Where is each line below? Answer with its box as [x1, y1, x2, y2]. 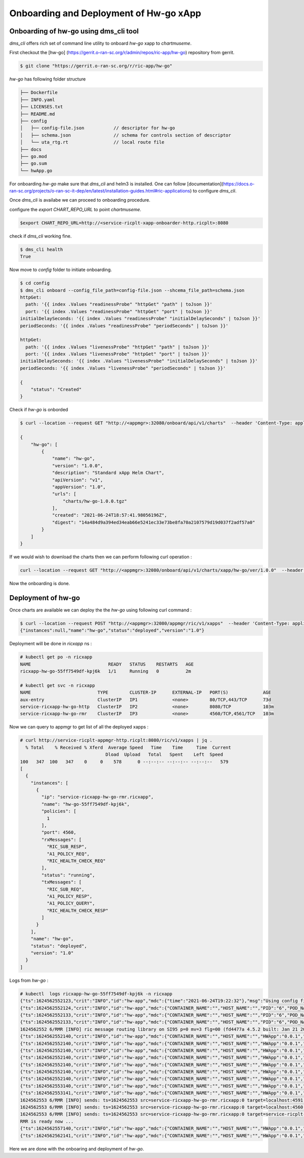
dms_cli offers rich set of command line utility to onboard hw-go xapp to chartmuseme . [9, 41, 192, 47]
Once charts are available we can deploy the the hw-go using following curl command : [9, 607, 192, 613]
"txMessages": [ [41, 879, 82, 885]
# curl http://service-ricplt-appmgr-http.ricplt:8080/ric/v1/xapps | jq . [20, 738, 213, 743]
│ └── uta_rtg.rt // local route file [20, 139, 165, 145]
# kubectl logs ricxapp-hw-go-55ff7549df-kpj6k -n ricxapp [20, 991, 173, 996]
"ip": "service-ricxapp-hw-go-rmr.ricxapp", [41, 794, 154, 800]
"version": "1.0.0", [52, 462, 103, 469]
